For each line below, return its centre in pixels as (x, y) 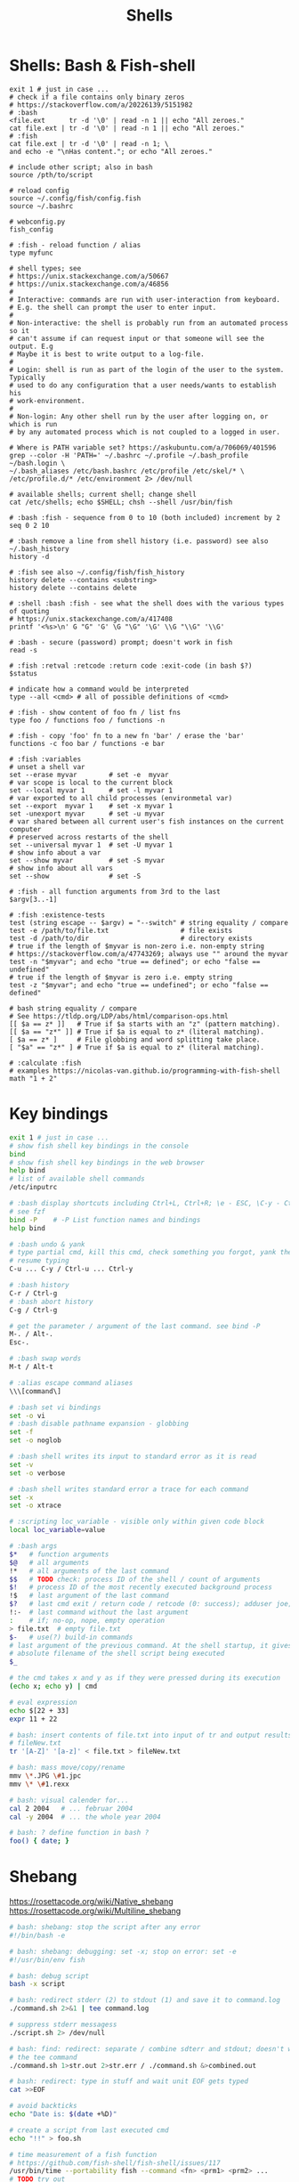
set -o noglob (36, 1440)
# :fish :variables (45, 759)
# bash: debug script (49, 1976)
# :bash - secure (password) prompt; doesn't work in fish (121, 642)
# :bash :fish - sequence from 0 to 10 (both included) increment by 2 (145, 517)
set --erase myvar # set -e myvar (89, 775)
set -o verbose (37, 1473)
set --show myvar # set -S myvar (87, 860)
